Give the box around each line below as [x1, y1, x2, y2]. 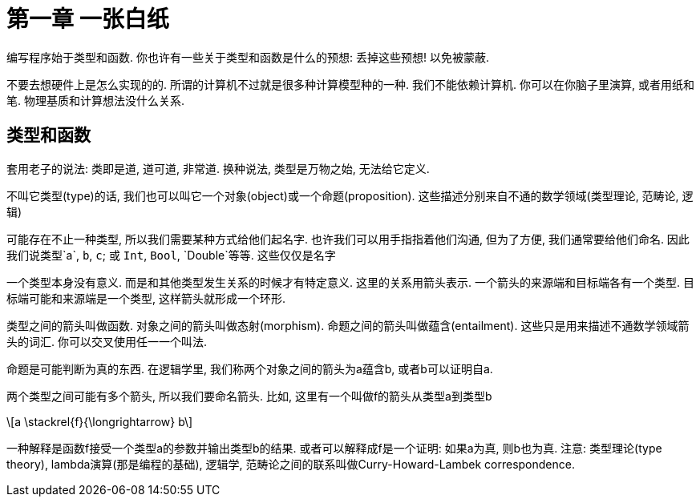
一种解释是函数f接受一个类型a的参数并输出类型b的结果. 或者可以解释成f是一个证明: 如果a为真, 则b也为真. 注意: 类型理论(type [6, 441, 662, 455]
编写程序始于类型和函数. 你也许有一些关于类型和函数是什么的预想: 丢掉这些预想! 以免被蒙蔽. [6, 50, 489, 64]
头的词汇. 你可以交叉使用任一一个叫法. [6, 334, 208, 348]
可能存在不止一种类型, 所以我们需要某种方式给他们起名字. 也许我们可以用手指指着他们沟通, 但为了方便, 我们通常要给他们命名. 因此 [6, 231, 690, 246]
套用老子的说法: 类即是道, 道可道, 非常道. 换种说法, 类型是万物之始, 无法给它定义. [6, 161, 430, 175]
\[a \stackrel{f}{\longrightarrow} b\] [6, 414, 193, 429]
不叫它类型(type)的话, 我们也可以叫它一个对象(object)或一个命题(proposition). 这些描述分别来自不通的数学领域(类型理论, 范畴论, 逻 [6, 188, 694, 203]
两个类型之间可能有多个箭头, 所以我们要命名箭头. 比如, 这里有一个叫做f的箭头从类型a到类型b [6, 388, 492, 403]
